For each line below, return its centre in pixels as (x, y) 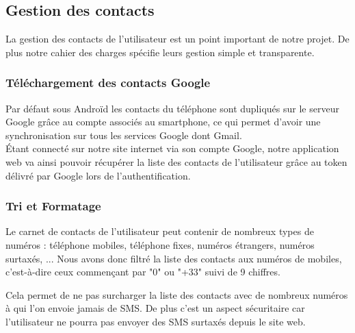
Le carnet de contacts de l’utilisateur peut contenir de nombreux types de (160, 231)
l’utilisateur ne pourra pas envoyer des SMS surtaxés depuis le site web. (156, 321)
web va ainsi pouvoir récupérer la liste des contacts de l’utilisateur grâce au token (176, 161)
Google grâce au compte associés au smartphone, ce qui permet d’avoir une (163, 122)
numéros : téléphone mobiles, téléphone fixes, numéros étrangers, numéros (160, 244)
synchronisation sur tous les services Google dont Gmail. (124, 135)
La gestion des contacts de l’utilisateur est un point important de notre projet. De (177, 39)
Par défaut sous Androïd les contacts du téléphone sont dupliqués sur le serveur (172, 108)
